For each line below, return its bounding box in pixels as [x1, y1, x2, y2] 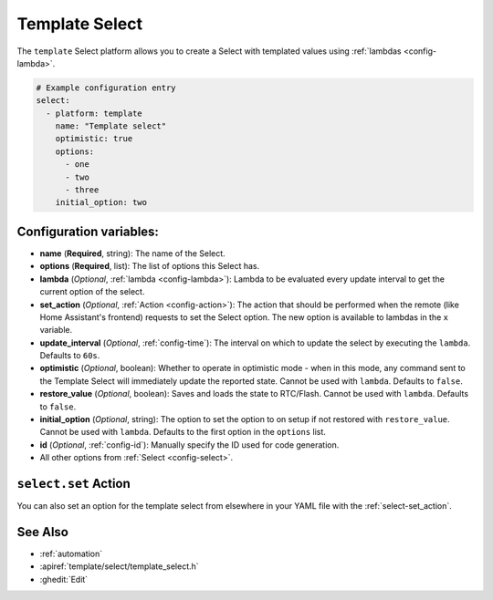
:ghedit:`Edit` [39, 574, 89, 584]
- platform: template [46, 108, 143, 119]
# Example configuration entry [36, 82, 177, 93]
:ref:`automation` [39, 548, 103, 559]
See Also [16, 524, 68, 540]
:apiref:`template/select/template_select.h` [39, 561, 200, 572]
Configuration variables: [16, 223, 160, 239]
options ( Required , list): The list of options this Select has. [39, 261, 260, 272]
